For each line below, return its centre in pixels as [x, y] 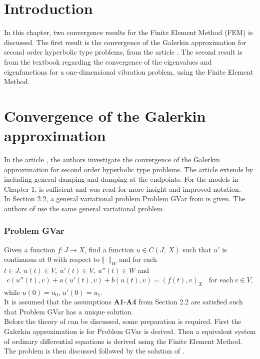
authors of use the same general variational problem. [84, 208]
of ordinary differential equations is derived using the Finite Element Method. [123, 341]
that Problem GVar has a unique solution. [69, 311]
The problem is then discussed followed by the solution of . [94, 351]
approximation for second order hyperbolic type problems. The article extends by [128, 169]
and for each [138, 259]
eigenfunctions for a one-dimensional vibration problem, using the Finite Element [129, 71]
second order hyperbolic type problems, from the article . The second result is [123, 52]
